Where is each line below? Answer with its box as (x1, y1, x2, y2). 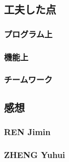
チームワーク (4, 73, 53, 86)
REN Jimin (4, 126, 51, 138)
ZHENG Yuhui (4, 148, 66, 161)
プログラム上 (4, 27, 53, 40)
